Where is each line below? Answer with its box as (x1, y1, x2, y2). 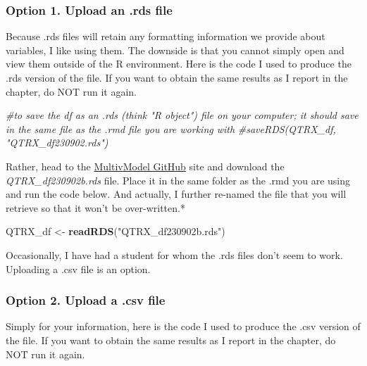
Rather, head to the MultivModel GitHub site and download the (6, 158, 285, 173)
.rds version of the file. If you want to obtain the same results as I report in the (6, 70, 348, 84)
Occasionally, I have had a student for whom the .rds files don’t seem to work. (6, 247, 343, 262)
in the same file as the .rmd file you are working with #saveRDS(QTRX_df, (6, 121, 336, 136)
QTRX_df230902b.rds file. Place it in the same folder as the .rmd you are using (6, 172, 350, 187)
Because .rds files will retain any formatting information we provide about (6, 29, 325, 44)
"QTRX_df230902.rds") (6, 135, 108, 150)
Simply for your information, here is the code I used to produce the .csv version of (6, 319, 361, 334)
